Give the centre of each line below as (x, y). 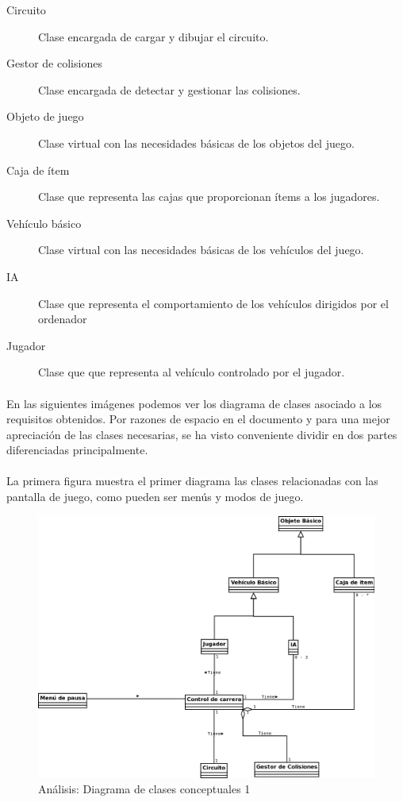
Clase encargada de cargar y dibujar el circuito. (154, 36)
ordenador (63, 319)
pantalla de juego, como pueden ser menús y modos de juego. (155, 497)
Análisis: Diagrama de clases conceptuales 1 (144, 789)
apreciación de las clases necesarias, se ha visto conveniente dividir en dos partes (202, 434)
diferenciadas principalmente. (77, 450)
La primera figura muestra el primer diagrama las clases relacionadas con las (192, 481)
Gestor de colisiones (54, 63)
